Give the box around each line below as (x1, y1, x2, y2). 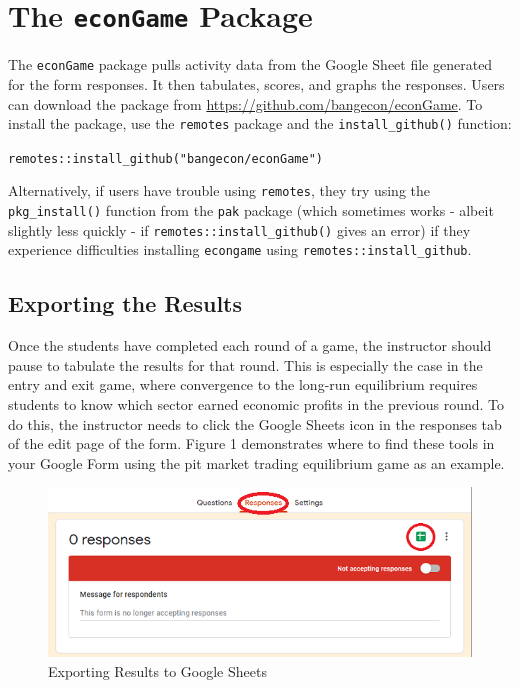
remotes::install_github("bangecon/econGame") (8, 151, 323, 166)
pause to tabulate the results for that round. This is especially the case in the (8, 354, 483, 375)
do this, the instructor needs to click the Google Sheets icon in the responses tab (8, 413, 502, 434)
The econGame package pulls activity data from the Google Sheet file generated (8, 54, 493, 75)
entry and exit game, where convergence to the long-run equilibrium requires (8, 374, 478, 395)
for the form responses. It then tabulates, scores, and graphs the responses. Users (8, 73, 505, 94)
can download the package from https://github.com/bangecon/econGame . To (8, 93, 483, 114)
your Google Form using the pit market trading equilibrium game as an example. (8, 452, 505, 473)
